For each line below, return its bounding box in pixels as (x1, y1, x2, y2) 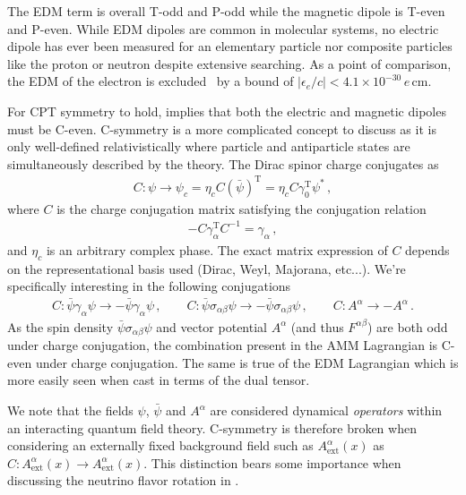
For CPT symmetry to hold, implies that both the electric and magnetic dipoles (7, 101, 446, 120)
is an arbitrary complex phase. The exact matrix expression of (46, 240, 388, 259)
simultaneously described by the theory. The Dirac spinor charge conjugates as (7, 154, 439, 173)
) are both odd (367, 317, 448, 336)
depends (405, 240, 450, 259)
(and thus (290, 317, 344, 336)
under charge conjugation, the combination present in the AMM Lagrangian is (7, 336, 438, 354)
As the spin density (7, 317, 114, 336)
